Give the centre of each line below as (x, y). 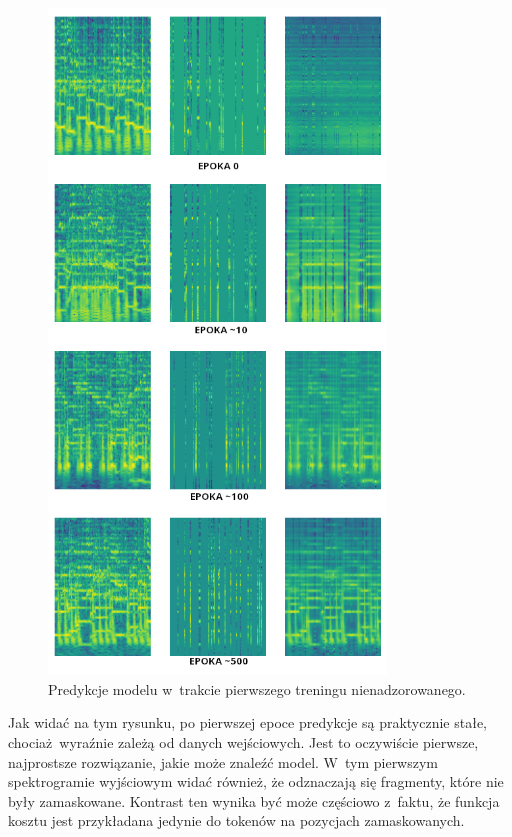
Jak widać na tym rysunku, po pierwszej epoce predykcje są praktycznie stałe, (248, 722)
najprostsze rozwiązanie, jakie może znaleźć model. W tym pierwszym (223, 761)
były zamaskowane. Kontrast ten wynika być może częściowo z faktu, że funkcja (254, 800)
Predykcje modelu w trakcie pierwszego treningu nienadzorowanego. (257, 688)
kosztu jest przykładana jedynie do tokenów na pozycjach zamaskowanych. (236, 820)
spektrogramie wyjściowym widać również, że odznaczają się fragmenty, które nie (256, 781)
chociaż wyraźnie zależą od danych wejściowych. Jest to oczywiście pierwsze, (243, 741)
